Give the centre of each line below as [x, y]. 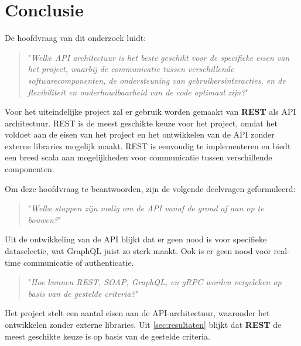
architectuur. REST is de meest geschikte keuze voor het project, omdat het [141, 123]
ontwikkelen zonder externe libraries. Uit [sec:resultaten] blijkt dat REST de [143, 324]
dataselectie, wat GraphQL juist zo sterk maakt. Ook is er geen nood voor [138, 251]
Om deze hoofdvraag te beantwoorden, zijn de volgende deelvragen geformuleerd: [150, 188]
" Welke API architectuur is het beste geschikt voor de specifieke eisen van [159, 57]
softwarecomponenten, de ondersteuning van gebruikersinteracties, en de [157, 80]
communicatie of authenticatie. [78, 262]
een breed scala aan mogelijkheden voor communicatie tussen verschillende [138, 157]
